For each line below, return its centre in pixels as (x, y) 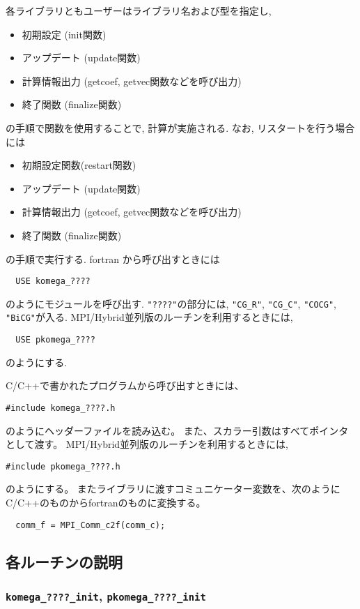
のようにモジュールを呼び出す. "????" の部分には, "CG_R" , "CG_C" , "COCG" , (171, 303)
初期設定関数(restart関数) (79, 165)
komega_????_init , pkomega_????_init (106, 595)
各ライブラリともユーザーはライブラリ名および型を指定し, (139, 10)
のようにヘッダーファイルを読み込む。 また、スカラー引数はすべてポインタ (177, 430)
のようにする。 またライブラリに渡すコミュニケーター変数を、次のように (173, 489)
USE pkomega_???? (55, 340)
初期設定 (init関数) (64, 34)
